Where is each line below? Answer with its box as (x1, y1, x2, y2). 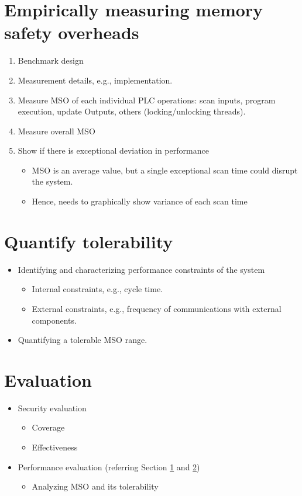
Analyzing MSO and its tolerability (32, 480, 159, 492)
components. (32, 314, 77, 326)
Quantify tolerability (4, 229, 173, 253)
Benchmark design (18, 54, 84, 67)
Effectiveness (32, 441, 78, 453)
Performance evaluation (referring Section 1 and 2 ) (18, 460, 200, 473)
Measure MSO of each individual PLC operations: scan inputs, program (18, 93, 276, 106)
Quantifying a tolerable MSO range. (18, 334, 147, 346)
